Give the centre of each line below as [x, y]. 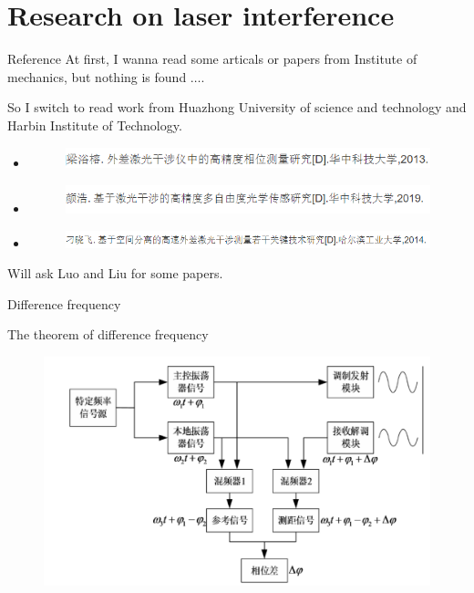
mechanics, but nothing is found [97, 76]
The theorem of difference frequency [108, 334]
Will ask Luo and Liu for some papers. [115, 273]
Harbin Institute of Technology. [95, 125]
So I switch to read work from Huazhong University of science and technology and [237, 107]
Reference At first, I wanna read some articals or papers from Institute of [212, 59]
